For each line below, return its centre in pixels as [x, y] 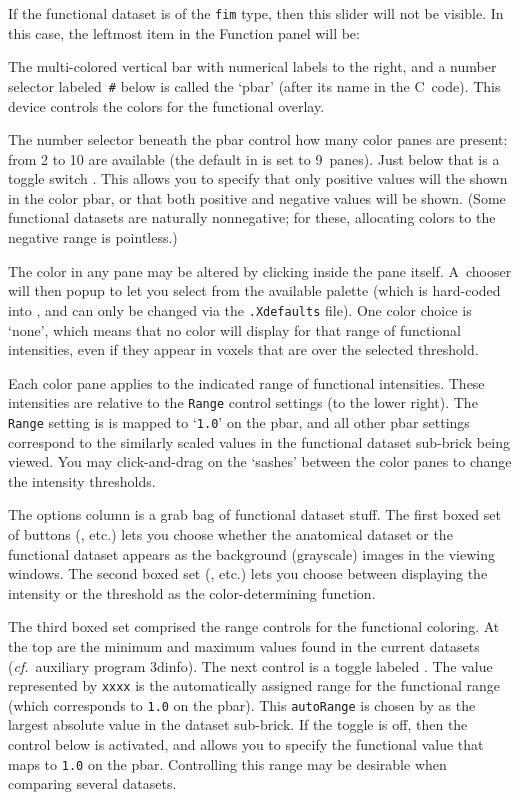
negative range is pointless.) [93, 237]
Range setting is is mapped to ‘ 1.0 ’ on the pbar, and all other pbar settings [239, 421]
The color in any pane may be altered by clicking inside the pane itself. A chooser [260, 270]
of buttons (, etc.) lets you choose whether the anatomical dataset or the [230, 533]
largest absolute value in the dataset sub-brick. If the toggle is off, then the [238, 724]
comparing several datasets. [92, 783]
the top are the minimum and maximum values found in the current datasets [244, 645]
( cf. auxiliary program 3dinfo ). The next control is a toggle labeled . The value [250, 665]
